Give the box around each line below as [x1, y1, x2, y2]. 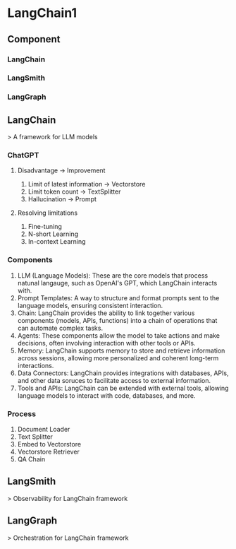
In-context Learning [27, 237, 86, 246]
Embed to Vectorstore [17, 440, 82, 449]
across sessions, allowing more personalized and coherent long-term [17, 353, 219, 362]
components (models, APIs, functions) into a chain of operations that [17, 316, 218, 324]
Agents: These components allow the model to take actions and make [17, 331, 221, 340]
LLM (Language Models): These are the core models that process [17, 271, 209, 280]
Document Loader [17, 425, 70, 434]
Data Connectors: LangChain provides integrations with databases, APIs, [17, 369, 229, 377]
